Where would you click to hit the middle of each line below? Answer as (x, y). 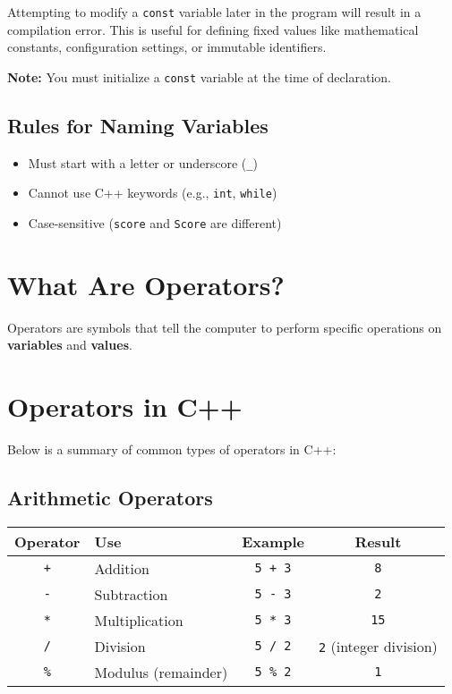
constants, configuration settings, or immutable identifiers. (167, 47)
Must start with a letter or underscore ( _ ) (143, 162)
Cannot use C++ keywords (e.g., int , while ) (153, 193)
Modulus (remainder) (161, 672)
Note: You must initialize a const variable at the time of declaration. (199, 76)
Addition (122, 568)
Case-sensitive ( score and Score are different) (155, 223)
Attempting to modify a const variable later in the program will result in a (214, 12)
